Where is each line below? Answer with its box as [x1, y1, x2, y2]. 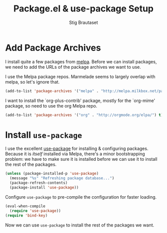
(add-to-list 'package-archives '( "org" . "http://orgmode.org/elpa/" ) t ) [5, 113, 164, 117]
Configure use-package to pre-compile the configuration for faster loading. [5, 194, 157, 200]
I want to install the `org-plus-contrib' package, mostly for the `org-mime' [5, 98, 156, 104]
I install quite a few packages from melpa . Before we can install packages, [5, 58, 157, 65]
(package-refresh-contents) [9, 180, 68, 186]
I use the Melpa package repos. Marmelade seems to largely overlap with [5, 73, 156, 80]
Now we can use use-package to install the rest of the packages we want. [5, 222, 155, 228]
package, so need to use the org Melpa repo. [5, 103, 98, 109]
